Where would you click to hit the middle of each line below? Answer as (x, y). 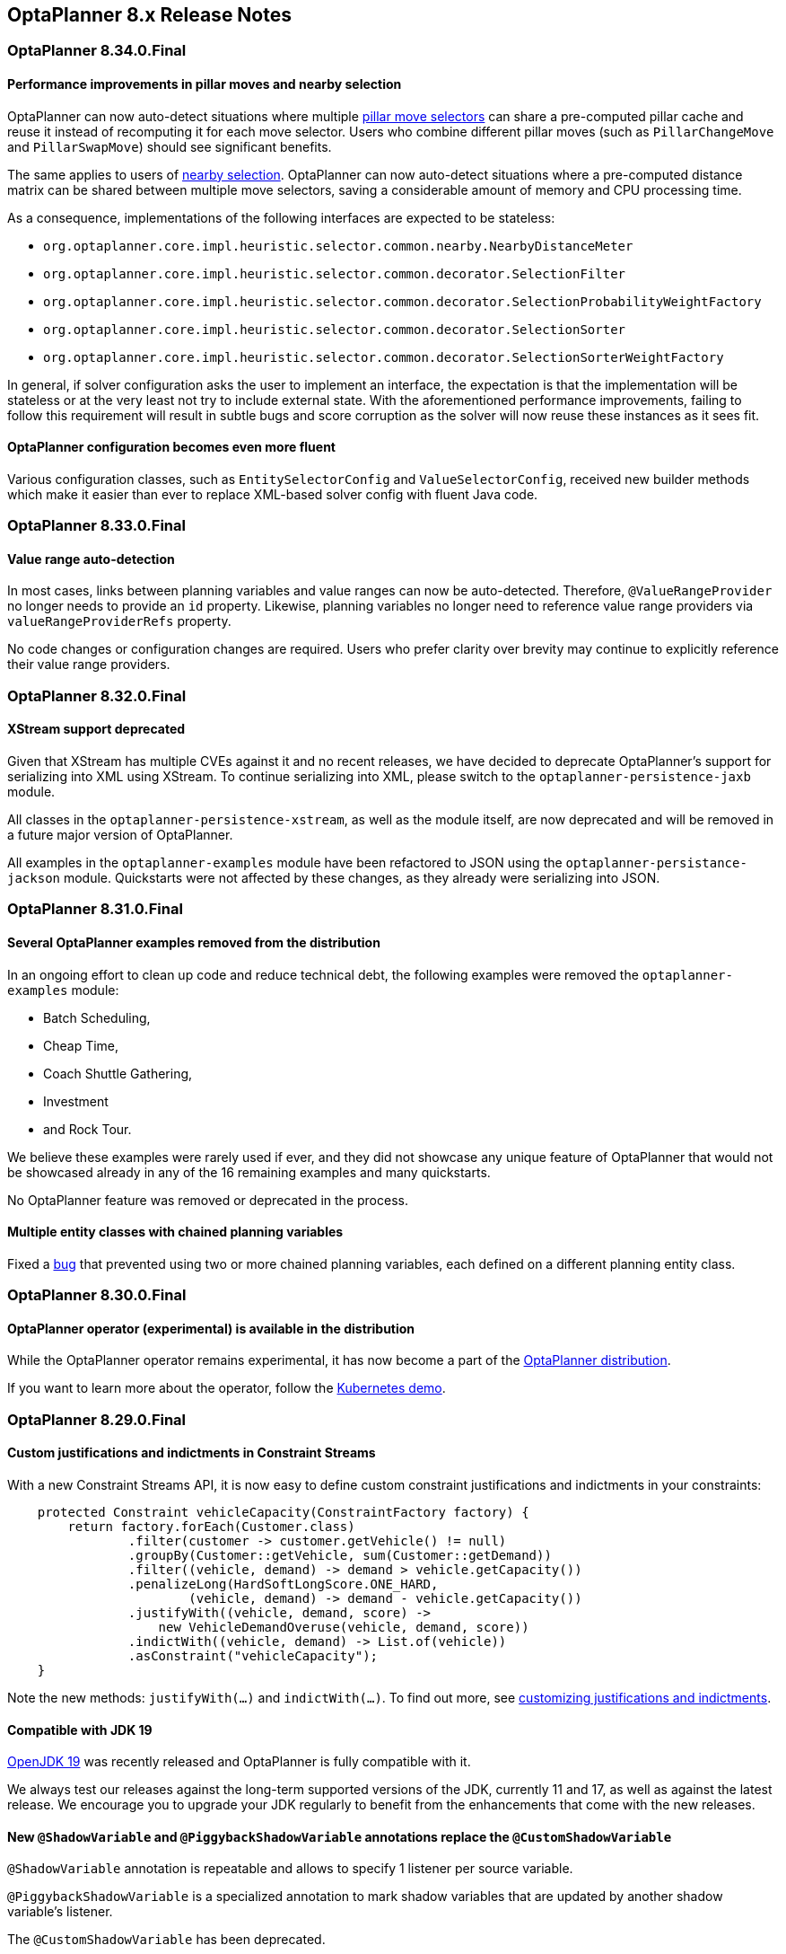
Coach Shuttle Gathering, (118, 1073)
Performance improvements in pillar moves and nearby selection (205, 84)
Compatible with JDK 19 (80, 1730)
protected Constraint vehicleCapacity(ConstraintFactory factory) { (283, 1513)
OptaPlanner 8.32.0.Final (97, 695)
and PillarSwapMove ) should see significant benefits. (170, 146)
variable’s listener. (60, 1912)
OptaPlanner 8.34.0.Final (97, 51)
